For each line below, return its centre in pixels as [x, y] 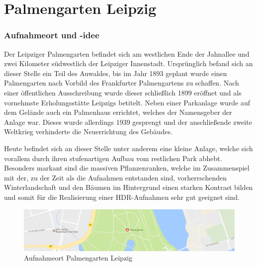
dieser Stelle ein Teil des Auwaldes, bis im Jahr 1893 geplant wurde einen [116, 73]
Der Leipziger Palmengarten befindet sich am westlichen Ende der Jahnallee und [127, 53]
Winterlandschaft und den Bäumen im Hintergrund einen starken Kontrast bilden [128, 187]
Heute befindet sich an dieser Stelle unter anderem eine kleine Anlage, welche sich [128, 148]
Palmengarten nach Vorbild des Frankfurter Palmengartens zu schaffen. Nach [122, 83]
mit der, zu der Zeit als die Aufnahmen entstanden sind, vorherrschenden [116, 177]
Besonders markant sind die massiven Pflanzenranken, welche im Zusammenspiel [127, 168]
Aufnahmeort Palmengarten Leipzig [78, 258]
